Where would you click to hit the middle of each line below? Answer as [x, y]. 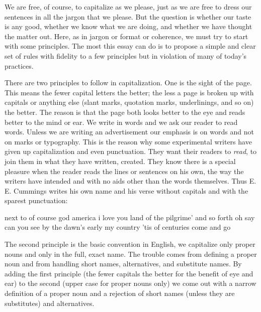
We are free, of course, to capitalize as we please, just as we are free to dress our [128, 7]
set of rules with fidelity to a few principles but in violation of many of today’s [126, 55]
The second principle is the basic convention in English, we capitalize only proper [130, 244]
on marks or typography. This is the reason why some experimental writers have [128, 141]
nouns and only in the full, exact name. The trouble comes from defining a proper [131, 254]
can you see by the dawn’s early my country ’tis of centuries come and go [118, 227]
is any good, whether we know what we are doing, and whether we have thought [128, 26]
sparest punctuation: [36, 200]
